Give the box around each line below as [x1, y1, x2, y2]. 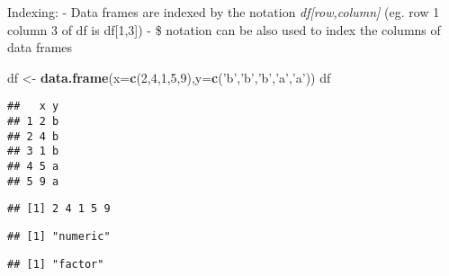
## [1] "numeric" [7, 229, 111, 243]
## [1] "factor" [7, 257, 104, 271]
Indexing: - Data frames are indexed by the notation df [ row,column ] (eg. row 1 [7, 3, 440, 21]
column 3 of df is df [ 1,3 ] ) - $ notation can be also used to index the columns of [7, 20, 441, 39]
